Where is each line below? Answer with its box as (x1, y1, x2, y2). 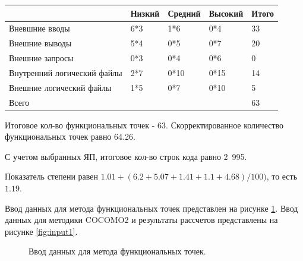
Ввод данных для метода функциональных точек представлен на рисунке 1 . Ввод (5, 202, 298, 214)
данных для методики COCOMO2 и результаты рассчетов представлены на (5, 213, 278, 226)
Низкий (130, 7, 160, 19)
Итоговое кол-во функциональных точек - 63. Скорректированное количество (5, 118, 284, 131)
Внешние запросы (9, 52, 74, 64)
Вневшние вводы (9, 22, 70, 34)
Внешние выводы (9, 37, 72, 49)
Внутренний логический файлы (9, 66, 122, 78)
